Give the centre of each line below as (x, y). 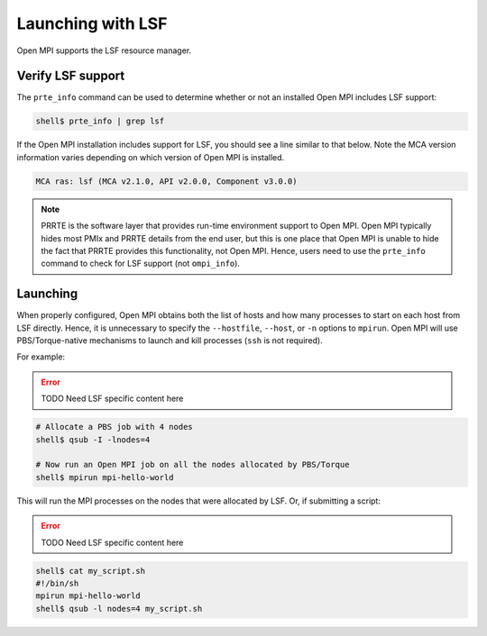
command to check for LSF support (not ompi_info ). (141, 263)
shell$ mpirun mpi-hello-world (105, 477)
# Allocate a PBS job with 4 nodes (114, 427)
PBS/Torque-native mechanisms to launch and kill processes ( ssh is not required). (170, 341)
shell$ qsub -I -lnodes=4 (93, 440)
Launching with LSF (92, 23)
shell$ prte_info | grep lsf (100, 121)
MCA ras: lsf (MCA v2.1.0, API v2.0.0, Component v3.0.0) (166, 181)
